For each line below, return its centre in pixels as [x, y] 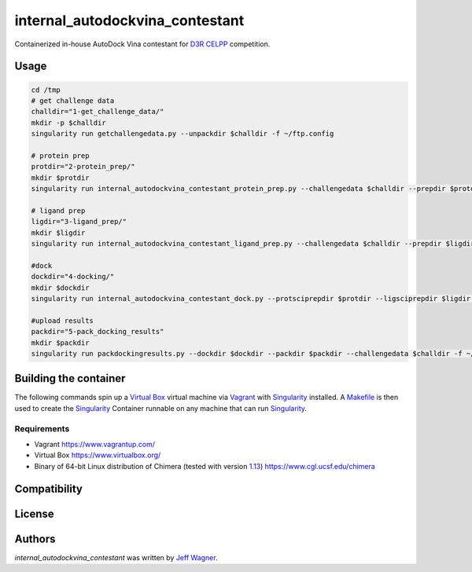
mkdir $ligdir [58, 233]
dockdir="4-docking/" [73, 277]
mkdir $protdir [60, 178]
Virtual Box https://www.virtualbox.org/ [98, 455]
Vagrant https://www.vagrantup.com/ [95, 444]
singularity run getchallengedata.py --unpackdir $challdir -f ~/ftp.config [183, 134]
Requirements [42, 428]
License [34, 513]
